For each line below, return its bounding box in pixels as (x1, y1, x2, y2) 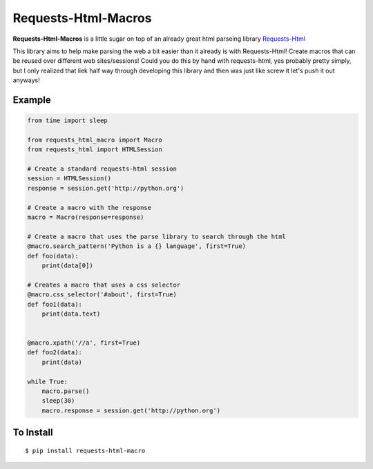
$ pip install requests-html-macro (25, 446, 146, 454)
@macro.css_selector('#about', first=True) (27, 291, 178, 298)
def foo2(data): (27, 349, 83, 356)
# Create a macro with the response (27, 204, 152, 211)
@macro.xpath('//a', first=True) (27, 339, 141, 347)
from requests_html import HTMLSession (27, 146, 162, 153)
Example (12, 94, 51, 106)
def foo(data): (27, 252, 79, 260)
